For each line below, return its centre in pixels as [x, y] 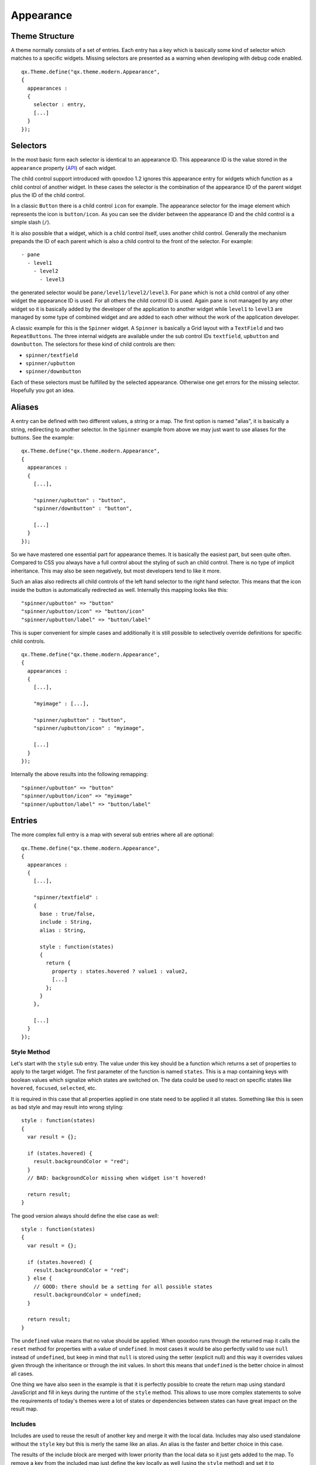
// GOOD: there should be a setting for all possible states [123, 1287]
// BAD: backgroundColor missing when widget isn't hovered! [117, 1178]
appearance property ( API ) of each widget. [64, 168]
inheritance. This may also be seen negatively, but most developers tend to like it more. [116, 571]
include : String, [66, 922]
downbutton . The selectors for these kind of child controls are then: [93, 344]
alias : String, [63, 930]
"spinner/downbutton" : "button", [83, 509]
